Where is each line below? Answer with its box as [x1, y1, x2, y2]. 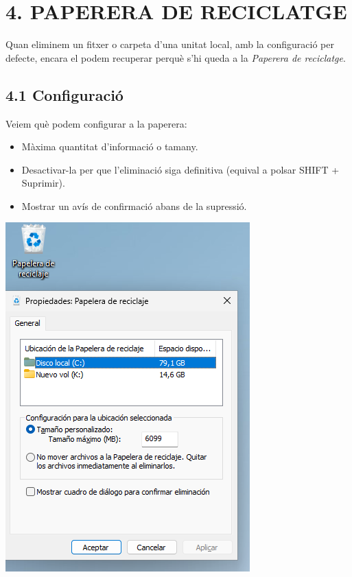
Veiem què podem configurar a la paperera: [5, 116, 187, 130]
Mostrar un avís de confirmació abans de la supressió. [21, 198, 247, 213]
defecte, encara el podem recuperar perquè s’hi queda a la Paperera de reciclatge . [5, 50, 346, 64]
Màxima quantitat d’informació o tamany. [21, 139, 198, 154]
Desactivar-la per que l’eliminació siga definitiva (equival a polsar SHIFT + [21, 162, 340, 176]
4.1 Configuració [5, 84, 124, 105]
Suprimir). [21, 176, 65, 190]
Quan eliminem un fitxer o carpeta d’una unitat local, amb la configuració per [5, 37, 334, 51]
